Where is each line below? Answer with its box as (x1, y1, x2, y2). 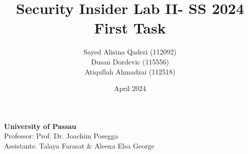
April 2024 (113, 83, 146, 93)
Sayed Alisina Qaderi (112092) (83, 46, 177, 57)
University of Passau (4, 120, 76, 131)
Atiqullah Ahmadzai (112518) (84, 66, 175, 76)
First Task (94, 17, 166, 38)
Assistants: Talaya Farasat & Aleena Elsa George (4, 140, 154, 150)
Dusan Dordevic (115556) (91, 56, 169, 66)
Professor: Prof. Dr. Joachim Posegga (4, 130, 118, 141)
